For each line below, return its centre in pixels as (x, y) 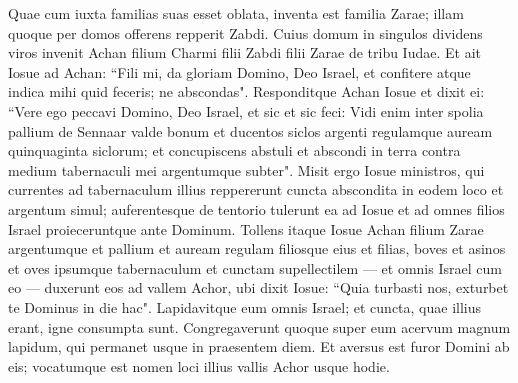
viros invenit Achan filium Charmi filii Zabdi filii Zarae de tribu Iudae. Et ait (244, 52)
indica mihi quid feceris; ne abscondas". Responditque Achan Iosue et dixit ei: (246, 91)
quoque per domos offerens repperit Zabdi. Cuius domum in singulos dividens (245, 32)
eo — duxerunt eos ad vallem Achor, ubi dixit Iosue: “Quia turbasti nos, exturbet (258, 287)
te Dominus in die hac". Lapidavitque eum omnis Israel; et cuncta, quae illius (245, 306)
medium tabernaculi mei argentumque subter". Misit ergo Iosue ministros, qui (246, 169)
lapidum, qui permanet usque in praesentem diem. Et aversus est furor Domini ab (259, 346)
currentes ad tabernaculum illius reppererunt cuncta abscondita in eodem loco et (256, 189)
